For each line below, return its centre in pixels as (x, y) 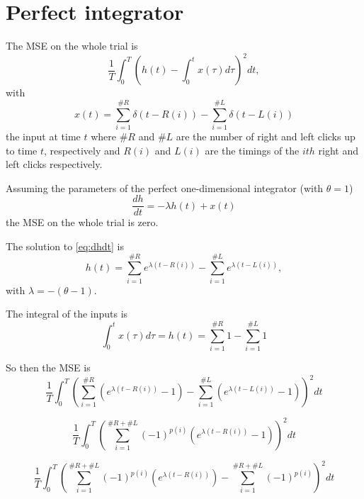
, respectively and (82, 150)
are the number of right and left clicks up (266, 136)
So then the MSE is (48, 367)
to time (22, 150)
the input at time (43, 136)
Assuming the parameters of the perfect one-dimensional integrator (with (165, 187)
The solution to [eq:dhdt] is (65, 246)
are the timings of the (252, 150)
